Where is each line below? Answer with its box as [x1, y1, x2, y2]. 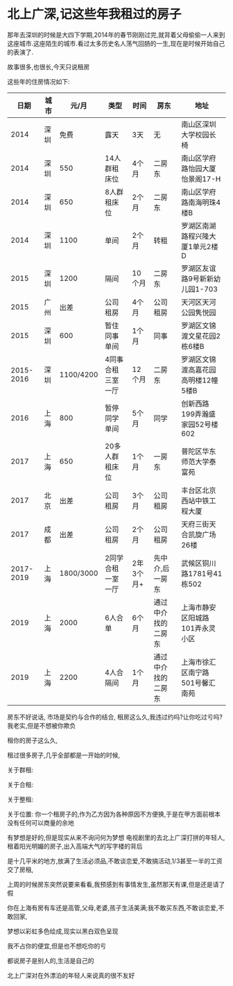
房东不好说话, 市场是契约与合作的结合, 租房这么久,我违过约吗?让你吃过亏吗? [7, 713, 223, 721]
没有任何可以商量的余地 [7, 818, 74, 826]
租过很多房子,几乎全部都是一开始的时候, [7, 751, 121, 759]
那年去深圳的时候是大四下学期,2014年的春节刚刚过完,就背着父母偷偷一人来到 [7, 31, 225, 39]
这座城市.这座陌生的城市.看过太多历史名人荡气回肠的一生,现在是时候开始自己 [7, 39, 225, 47]
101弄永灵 [181, 623, 216, 633]
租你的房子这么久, [7, 736, 58, 745]
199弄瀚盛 [181, 409, 216, 418]
